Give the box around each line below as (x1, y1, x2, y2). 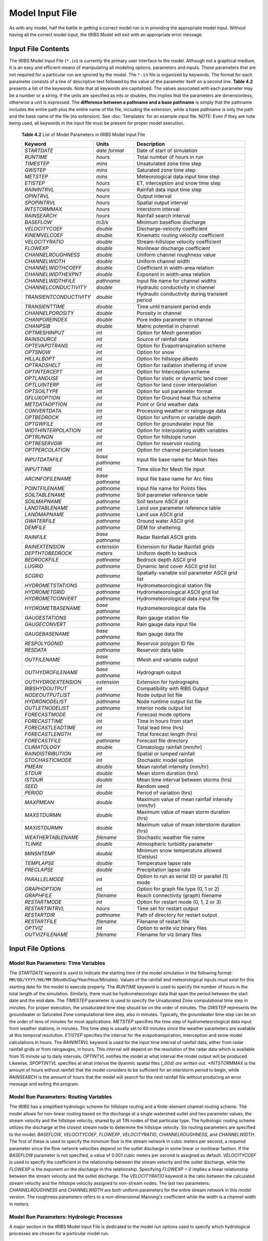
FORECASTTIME (24, 718, 63, 725)
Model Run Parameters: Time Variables (9, 960, 105, 966)
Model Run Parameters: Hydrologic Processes (9, 1213, 123, 1220)
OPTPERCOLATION (24, 447, 70, 454)
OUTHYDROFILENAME (24, 669, 78, 676)
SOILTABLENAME (24, 491, 66, 498)
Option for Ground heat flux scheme (136, 395, 221, 402)
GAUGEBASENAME (24, 630, 70, 637)
